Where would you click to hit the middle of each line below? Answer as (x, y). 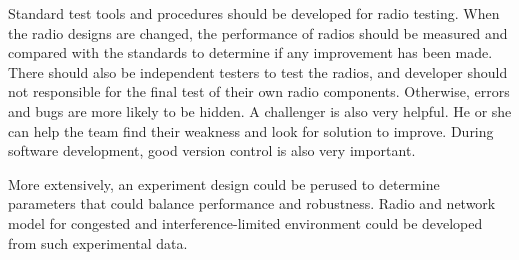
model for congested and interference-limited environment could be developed (245, 222)
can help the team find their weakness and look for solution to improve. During (251, 130)
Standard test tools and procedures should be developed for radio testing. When (254, 13)
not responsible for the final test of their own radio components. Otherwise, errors (259, 91)
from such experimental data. (98, 242)
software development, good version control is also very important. (212, 150)
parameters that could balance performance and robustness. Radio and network (252, 203)
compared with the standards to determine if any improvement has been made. (250, 52)
